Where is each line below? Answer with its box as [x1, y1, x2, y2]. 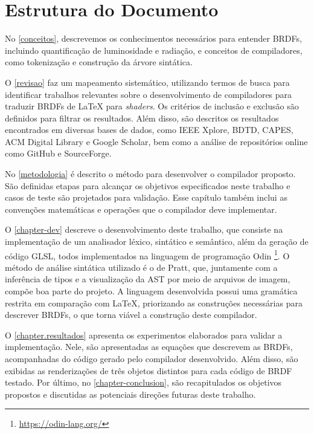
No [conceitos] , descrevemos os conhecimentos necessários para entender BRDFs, [5, 32, 302, 45]
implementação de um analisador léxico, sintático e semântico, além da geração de [5, 235, 309, 248]
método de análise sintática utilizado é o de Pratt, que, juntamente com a [5, 261, 278, 273]
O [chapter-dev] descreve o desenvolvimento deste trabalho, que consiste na [5, 223, 283, 236]
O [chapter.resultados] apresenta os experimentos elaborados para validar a [5, 328, 283, 341]
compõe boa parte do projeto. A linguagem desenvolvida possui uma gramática [5, 285, 298, 297]
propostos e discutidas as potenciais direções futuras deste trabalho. [5, 387, 256, 400]
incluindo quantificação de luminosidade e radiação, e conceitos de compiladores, [5, 44, 303, 56]
